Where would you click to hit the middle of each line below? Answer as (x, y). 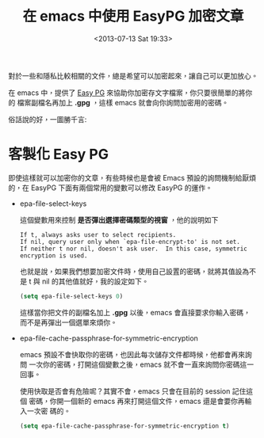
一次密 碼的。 (49, 411)
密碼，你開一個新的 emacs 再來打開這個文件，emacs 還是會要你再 (137, 401)
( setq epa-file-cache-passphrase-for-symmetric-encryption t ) (124, 426)
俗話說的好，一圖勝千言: (48, 119)
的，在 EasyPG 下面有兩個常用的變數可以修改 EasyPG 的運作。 (110, 188)
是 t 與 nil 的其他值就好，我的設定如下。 (84, 281)
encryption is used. (54, 255)
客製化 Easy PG (59, 154)
